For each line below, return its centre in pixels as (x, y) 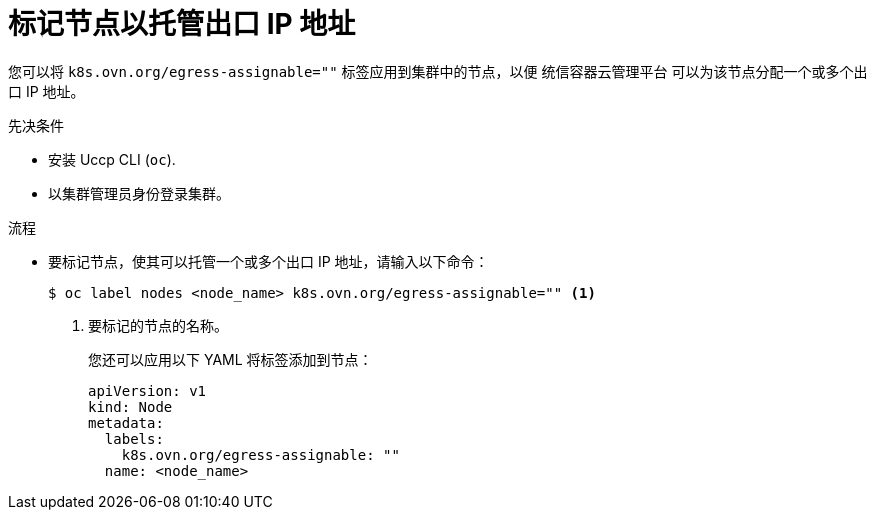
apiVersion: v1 (147, 390)
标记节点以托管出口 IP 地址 (182, 24)
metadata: (126, 422)
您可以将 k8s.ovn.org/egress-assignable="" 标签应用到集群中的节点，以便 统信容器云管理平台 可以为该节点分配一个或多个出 (438, 71)
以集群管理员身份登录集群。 (139, 193)
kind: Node (130, 406)
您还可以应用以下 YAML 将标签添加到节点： (230, 359)
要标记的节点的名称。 (158, 325)
